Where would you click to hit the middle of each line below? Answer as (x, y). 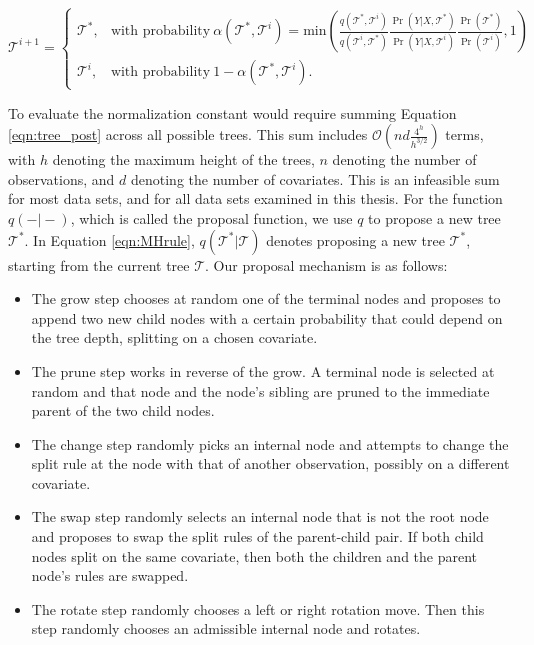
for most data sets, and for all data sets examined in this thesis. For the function (255, 198)
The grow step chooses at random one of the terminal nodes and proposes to (266, 298)
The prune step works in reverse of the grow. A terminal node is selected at (263, 370)
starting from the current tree (99, 264)
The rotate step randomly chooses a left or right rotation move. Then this (258, 608)
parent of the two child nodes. (123, 410)
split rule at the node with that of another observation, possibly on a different (270, 463)
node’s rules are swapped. (110, 575)
